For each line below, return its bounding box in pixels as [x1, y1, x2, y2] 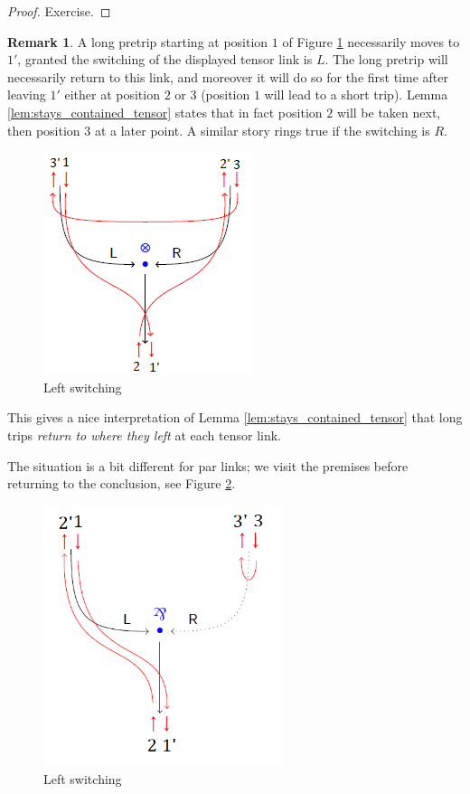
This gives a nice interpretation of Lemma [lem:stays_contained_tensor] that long [7, 408, 463, 427]
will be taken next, [336, 102, 441, 121]
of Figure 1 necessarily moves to [282, 32, 460, 51]
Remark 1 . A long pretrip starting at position [7, 32, 268, 51]
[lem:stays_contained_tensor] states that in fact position [7, 102, 323, 121]
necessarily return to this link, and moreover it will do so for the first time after [7, 67, 448, 86]
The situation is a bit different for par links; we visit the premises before [7, 456, 409, 475]
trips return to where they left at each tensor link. [7, 425, 281, 444]
